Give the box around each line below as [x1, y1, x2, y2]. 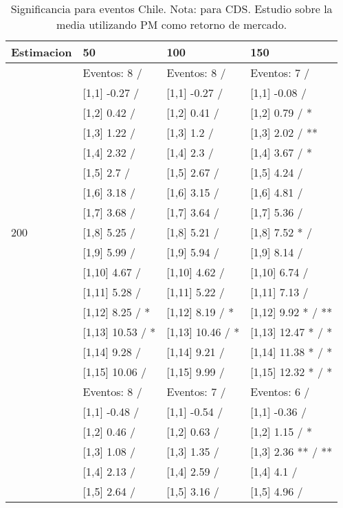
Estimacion [11, 44, 72, 60]
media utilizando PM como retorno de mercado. [56, 16, 287, 32]
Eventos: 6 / [250, 384, 310, 399]
